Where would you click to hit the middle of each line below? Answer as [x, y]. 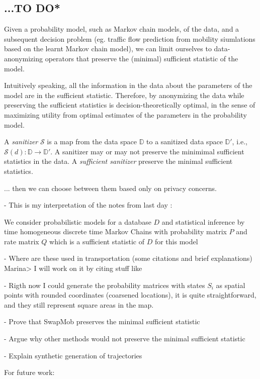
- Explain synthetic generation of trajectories [73, 355]
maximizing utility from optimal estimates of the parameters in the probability [126, 114]
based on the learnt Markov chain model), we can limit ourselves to [108, 49]
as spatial [231, 285]
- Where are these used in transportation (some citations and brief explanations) [128, 258]
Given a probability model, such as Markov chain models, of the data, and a [122, 29]
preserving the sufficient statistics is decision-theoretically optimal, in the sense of [130, 105]
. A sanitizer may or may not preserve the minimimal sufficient [147, 151]
